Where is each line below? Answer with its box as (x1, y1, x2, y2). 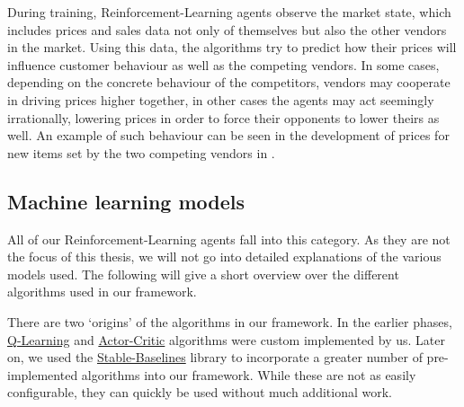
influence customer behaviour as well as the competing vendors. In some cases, (7, 55, 440, 74)
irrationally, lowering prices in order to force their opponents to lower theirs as (7, 108, 440, 127)
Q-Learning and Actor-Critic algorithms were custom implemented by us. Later (7, 330, 445, 349)
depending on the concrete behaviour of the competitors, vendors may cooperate (7, 73, 451, 92)
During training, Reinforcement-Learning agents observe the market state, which (7, 3, 451, 21)
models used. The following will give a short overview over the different (7, 264, 399, 283)
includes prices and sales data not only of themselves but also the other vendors (7, 20, 447, 39)
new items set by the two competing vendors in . (7, 143, 275, 162)
